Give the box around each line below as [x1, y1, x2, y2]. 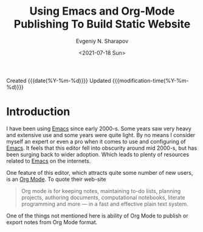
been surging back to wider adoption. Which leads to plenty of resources [6, 150, 190, 158]
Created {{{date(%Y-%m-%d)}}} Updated [6, 77, 111, 84]
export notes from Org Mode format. [6, 218, 98, 226]
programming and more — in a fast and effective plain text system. [21, 200, 188, 208]
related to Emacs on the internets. [6, 157, 91, 164]
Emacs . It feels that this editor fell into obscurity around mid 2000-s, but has [6, 144, 198, 152]
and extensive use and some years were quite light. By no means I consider [6, 131, 196, 138]
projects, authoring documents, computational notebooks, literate [21, 194, 185, 201]
